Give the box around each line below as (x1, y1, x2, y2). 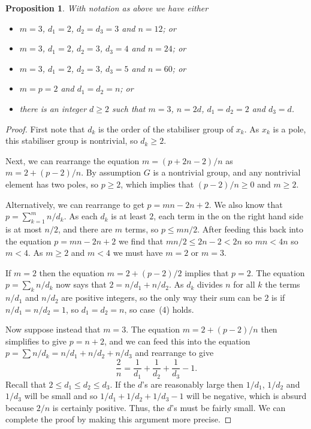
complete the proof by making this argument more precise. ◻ (5, 413, 232, 425)
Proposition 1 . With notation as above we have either (5, 2, 209, 14)
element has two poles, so (5, 177, 98, 190)
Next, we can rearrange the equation (5, 154, 140, 167)
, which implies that (120, 177, 194, 190)
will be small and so (24, 389, 98, 402)
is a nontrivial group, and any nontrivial (153, 166, 301, 179)
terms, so (125, 222, 159, 235)
